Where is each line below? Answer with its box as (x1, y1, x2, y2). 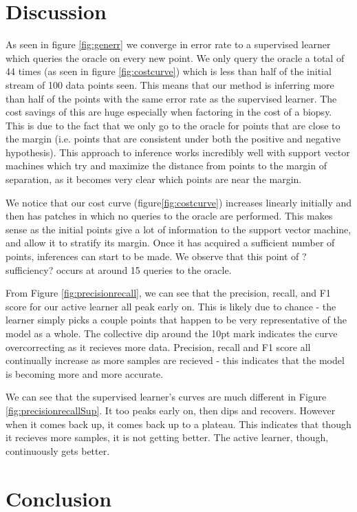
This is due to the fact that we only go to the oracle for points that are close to (6, 118, 340, 132)
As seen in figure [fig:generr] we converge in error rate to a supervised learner (6, 37, 331, 52)
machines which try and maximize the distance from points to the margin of (6, 158, 327, 173)
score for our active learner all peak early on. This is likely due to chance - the (6, 299, 336, 313)
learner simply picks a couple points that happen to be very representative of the (6, 312, 347, 327)
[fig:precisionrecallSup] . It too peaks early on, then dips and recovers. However (6, 403, 336, 417)
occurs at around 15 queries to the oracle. (56, 262, 232, 277)
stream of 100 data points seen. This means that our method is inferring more (6, 77, 334, 92)
